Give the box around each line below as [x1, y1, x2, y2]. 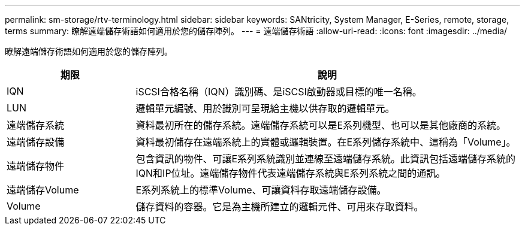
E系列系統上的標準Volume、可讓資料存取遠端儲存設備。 [135, 184, 387, 196]
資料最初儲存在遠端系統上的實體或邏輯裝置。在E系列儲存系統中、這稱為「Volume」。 [135, 136, 516, 148]
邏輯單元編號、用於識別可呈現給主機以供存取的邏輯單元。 [135, 102, 395, 114]
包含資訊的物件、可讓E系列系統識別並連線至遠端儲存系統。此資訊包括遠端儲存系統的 [135, 153, 516, 165]
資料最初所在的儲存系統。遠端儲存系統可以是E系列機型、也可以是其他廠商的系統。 [135, 119, 506, 131]
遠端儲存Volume [7, 184, 79, 196]
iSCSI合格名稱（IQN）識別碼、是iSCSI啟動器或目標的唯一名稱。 [135, 86, 422, 98]
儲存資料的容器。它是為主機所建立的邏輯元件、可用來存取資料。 [135, 201, 424, 213]
